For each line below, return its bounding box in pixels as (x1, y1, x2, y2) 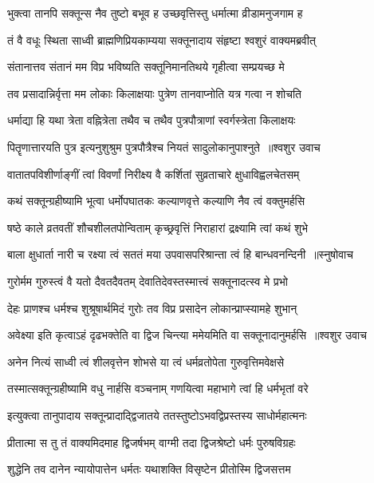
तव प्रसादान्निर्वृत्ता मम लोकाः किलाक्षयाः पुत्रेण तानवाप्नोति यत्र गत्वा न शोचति (7, 85, 301, 101)
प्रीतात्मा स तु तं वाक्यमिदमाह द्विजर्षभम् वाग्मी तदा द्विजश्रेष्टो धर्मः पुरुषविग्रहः (7, 434, 296, 450)
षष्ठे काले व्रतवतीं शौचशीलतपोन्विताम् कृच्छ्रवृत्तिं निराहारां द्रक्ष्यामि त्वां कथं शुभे (7, 219, 309, 236)
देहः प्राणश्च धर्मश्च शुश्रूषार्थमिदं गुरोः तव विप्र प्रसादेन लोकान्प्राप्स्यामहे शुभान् (7, 299, 297, 316)
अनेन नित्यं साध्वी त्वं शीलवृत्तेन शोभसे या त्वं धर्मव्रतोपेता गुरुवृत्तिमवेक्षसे (7, 353, 285, 370)
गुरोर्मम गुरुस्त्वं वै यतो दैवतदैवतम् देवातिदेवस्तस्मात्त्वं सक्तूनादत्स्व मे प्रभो (7, 272, 288, 289)
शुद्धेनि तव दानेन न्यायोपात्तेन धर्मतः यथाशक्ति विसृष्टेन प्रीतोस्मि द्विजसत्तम (7, 461, 291, 477)
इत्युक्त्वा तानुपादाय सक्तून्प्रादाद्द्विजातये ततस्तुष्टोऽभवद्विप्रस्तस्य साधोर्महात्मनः (7, 406, 307, 423)
